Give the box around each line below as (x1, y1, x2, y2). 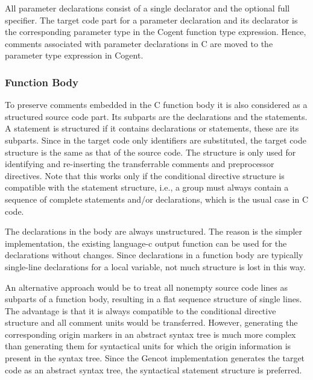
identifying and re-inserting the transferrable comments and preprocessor (5, 157, 274, 170)
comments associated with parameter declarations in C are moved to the (5, 37, 273, 49)
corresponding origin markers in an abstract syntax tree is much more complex (5, 328, 296, 340)
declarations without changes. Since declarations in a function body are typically (5, 249, 303, 261)
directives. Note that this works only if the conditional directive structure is (5, 169, 285, 182)
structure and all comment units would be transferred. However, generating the (5, 316, 298, 329)
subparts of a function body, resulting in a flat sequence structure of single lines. (5, 293, 302, 305)
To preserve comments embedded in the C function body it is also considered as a (5, 98, 308, 111)
